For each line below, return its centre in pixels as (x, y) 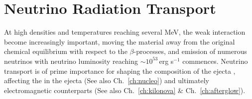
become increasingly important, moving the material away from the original (120, 41)
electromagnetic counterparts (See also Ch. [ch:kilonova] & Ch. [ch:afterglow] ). (125, 90)
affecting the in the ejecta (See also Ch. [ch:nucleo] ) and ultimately (107, 80)
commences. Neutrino (215, 61)
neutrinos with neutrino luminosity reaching (71, 61)
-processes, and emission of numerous (190, 51)
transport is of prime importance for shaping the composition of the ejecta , (120, 71)
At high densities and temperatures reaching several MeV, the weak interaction (125, 32)
